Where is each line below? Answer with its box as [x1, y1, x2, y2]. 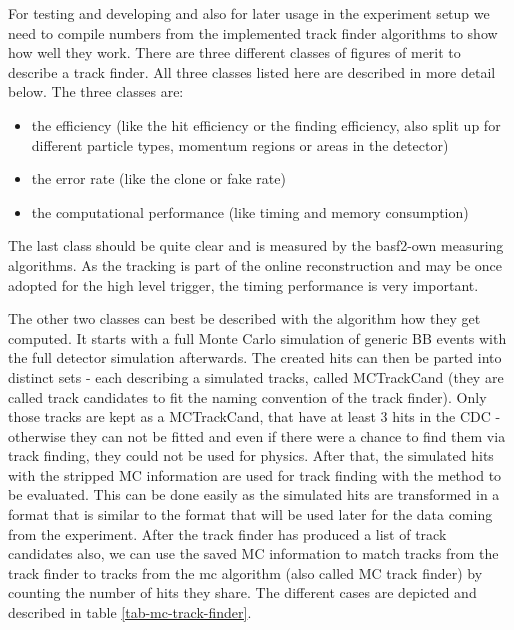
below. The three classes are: [8, 81, 184, 102]
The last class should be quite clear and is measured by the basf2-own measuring [8, 235, 504, 256]
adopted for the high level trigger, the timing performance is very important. [8, 274, 479, 295]
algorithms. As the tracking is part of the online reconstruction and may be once [8, 254, 503, 275]
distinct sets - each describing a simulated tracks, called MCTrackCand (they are [8, 366, 504, 387]
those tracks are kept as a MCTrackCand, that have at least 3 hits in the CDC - [8, 406, 501, 427]
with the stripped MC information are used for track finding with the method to [8, 464, 502, 485]
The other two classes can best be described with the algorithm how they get [8, 308, 481, 329]
